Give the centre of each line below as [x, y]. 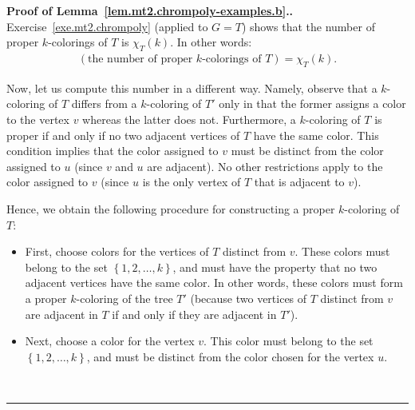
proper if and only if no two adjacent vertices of [123, 135]
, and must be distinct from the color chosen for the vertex [230, 356]
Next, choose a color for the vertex [110, 341]
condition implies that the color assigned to [113, 151]
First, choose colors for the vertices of [117, 251]
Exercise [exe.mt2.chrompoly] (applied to [107, 26]
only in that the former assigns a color [312, 103]
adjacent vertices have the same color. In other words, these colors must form [214, 283]
